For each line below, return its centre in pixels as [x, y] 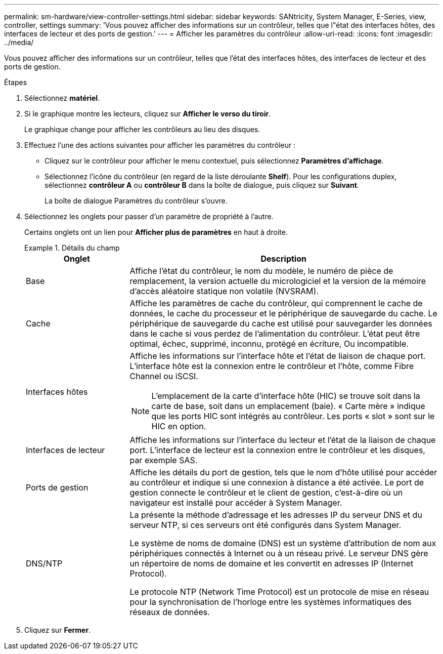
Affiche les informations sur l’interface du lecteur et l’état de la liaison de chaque [283, 440]
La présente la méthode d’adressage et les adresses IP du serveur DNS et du [276, 515]
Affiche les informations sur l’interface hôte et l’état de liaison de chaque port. [278, 356]
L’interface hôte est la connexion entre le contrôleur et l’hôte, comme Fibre [272, 366]
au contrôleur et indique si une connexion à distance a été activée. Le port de [277, 482]
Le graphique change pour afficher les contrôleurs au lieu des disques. [142, 129]
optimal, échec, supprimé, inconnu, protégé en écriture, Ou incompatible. [269, 344]
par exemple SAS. [164, 460]
